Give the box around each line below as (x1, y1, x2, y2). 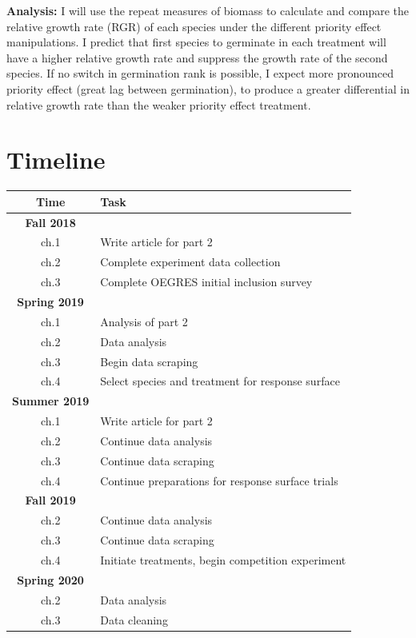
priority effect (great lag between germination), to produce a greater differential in (6, 80, 410, 97)
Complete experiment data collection (100, 253, 281, 270)
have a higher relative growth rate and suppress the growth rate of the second (6, 49, 388, 66)
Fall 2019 (25, 492, 76, 508)
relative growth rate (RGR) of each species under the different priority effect (6, 18, 382, 34)
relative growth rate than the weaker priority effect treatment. (6, 96, 311, 113)
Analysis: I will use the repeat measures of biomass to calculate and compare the (6, 2, 410, 18)
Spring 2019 (17, 293, 84, 309)
